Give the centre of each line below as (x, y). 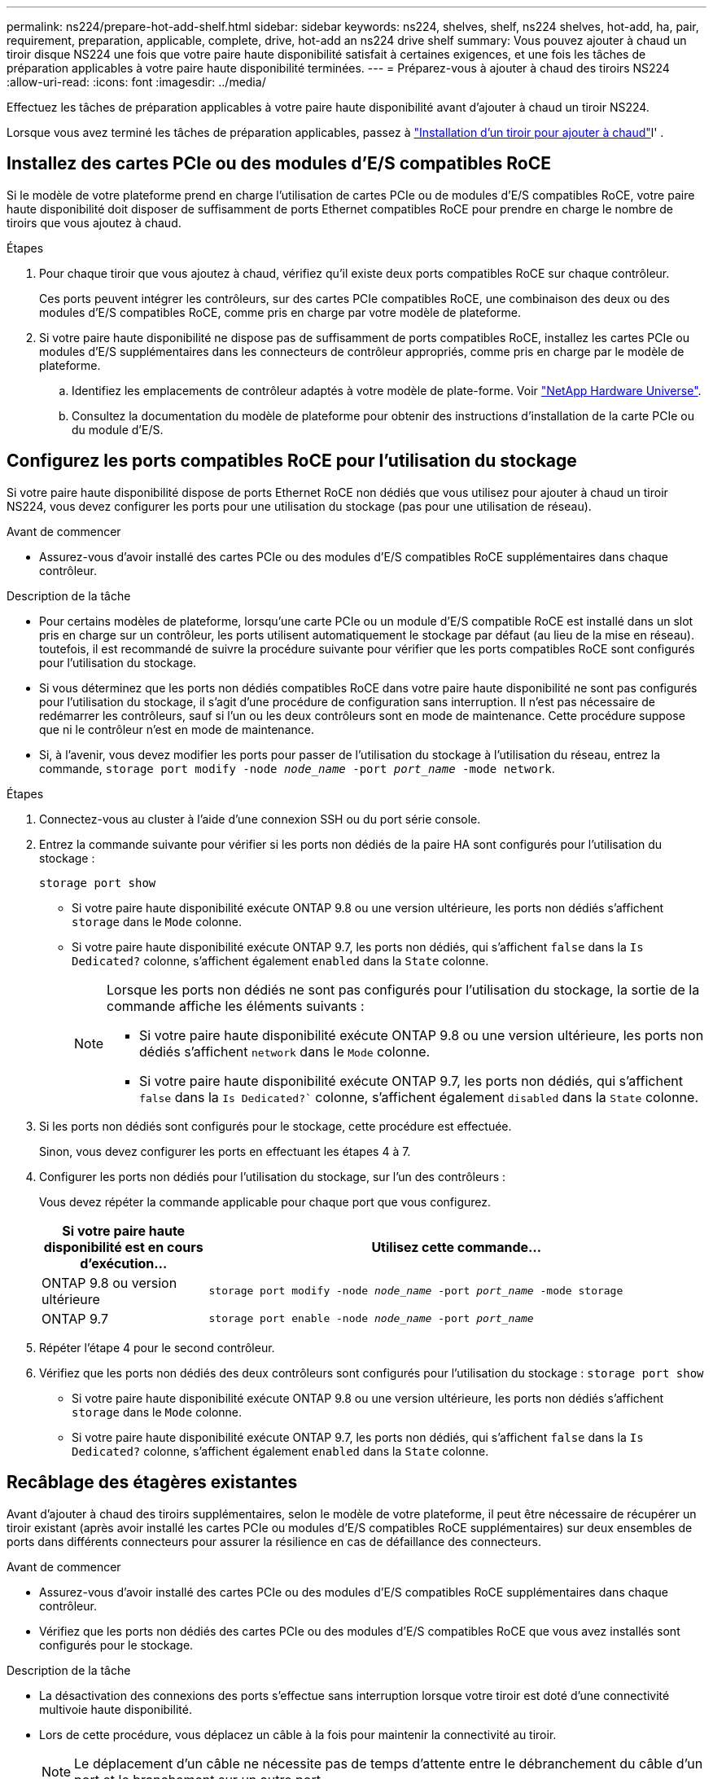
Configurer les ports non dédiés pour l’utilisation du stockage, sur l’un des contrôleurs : (273, 1176)
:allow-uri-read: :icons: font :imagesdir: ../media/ (136, 82)
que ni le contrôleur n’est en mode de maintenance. (177, 729)
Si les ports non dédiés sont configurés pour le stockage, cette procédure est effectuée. (276, 1126)
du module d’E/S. (118, 429)
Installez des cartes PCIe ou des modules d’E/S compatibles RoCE (279, 164)
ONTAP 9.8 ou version (109, 1283)
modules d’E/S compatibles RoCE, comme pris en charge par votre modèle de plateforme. (280, 312)
